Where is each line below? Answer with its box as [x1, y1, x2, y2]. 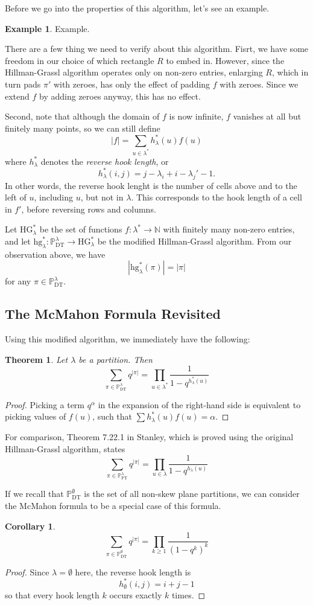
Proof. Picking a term [5, 398, 85, 411]
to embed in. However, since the [166, 54, 285, 66]
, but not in [80, 191, 124, 203]
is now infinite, [169, 110, 224, 123]
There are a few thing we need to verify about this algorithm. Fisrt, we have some [5, 42, 309, 55]
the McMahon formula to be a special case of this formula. [5, 499, 221, 512]
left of [5, 191, 27, 203]
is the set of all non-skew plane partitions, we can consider [84, 487, 300, 500]
